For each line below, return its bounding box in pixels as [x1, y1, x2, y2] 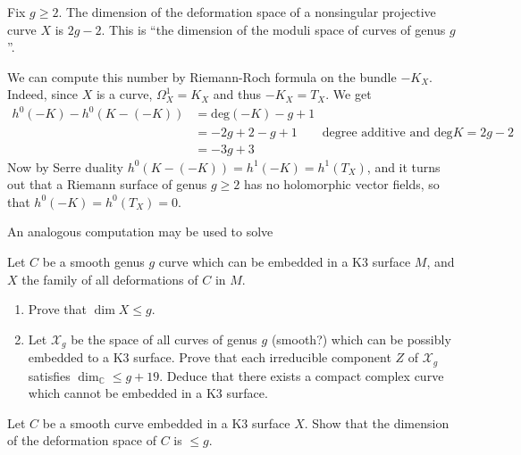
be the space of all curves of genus [71, 329, 257, 348]
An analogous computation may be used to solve [7, 222, 273, 241]
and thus [213, 85, 262, 103]
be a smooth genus [42, 252, 145, 270]
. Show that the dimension [304, 413, 450, 432]
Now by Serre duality [7, 157, 123, 176]
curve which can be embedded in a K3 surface [158, 252, 411, 270]
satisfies [28, 366, 71, 385]
